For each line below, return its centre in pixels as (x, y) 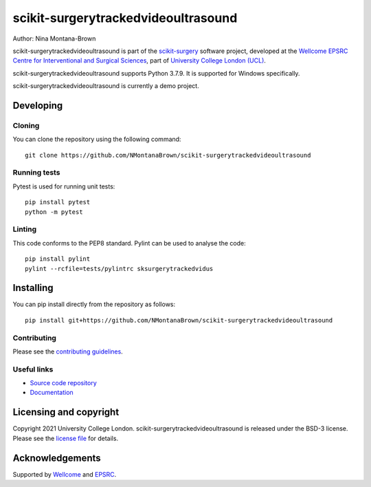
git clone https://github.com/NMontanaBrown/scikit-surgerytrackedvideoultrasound (168, 155)
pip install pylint (58, 259)
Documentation (52, 393)
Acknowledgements (57, 458)
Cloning (26, 125)
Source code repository (63, 383)
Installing (33, 288)
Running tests (36, 173)
